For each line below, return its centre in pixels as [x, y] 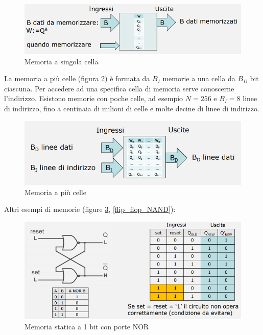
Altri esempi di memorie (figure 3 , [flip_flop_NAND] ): [90, 209]
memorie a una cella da [199, 78]
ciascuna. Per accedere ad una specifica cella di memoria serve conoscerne [119, 88]
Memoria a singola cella [62, 61]
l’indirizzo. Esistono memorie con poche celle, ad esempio [94, 98]
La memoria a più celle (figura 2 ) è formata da [77, 78]
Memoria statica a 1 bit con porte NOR [87, 326]
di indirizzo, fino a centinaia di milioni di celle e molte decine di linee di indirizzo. [132, 108]
